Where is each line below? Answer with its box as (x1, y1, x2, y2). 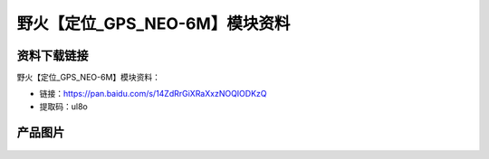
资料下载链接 (16, 48, 89, 63)
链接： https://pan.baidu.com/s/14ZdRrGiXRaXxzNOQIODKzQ (39, 89, 267, 99)
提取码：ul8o (39, 100, 88, 112)
